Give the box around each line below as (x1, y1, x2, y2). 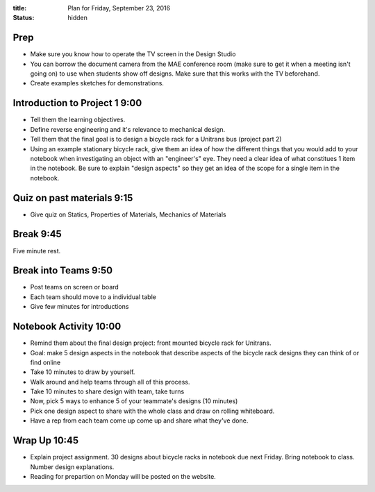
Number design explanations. (30, 462, 115, 471)
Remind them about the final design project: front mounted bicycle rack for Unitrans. (30, 339, 272, 347)
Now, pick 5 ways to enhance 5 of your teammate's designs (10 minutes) (30, 397, 238, 405)
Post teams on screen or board (30, 283, 119, 291)
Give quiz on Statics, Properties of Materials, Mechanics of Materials (30, 210, 226, 219)
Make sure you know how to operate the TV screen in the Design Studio (30, 50, 236, 58)
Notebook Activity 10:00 (12, 321, 122, 332)
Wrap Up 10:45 (12, 434, 79, 447)
